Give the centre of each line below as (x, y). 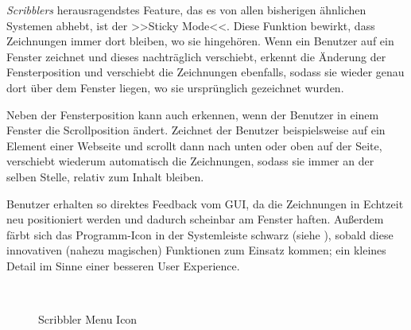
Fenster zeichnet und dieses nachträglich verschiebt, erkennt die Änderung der (196, 56)
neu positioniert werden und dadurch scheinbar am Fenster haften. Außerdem (195, 219)
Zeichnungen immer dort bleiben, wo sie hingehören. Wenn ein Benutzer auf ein (200, 41)
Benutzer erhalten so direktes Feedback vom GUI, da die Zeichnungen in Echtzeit (205, 203)
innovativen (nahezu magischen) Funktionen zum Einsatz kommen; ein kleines (196, 250)
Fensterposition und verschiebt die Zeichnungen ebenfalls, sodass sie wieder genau (205, 72)
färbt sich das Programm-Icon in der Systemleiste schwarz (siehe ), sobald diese (200, 234)
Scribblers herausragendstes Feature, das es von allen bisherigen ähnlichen (186, 10)
